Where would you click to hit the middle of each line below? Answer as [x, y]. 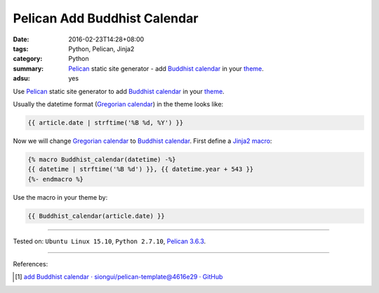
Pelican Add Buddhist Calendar [106, 18]
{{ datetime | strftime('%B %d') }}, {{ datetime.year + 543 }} [141, 169]
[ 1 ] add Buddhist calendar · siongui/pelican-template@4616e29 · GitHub [119, 277]
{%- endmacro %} [56, 179]
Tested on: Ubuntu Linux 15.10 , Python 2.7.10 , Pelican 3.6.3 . [109, 241]
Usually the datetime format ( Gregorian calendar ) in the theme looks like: [118, 104]
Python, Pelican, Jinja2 [101, 48]
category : [28, 59]
